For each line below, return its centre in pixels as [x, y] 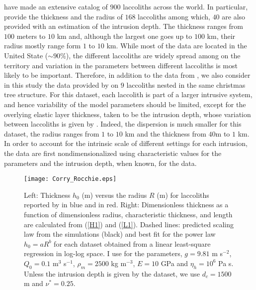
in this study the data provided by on [61, 84]
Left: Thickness [47, 195]
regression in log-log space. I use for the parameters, [103, 253]
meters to [31, 36]
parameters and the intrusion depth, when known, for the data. [100, 163]
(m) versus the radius [114, 195]
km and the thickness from [166, 133]
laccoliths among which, [174, 16]
